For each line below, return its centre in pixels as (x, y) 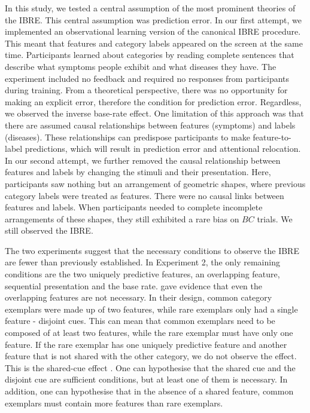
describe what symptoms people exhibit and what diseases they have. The (141, 66)
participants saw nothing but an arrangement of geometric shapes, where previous (155, 183)
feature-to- (272, 137)
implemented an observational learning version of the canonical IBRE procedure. (153, 31)
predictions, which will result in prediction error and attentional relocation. (163, 149)
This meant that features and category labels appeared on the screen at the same (154, 43)
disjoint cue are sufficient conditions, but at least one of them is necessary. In (146, 379)
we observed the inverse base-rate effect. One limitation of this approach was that (154, 113)
